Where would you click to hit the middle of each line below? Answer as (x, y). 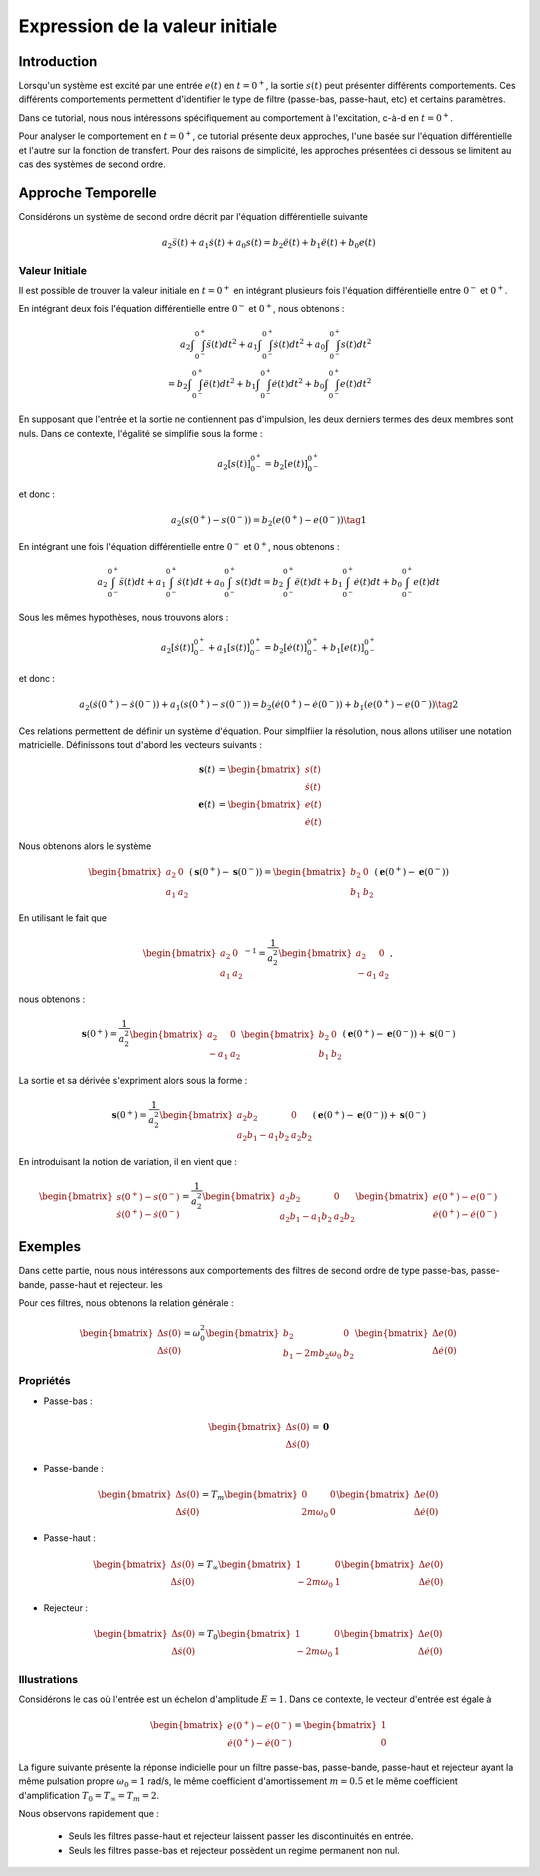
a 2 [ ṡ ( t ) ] (177, 649)
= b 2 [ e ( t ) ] (286, 465)
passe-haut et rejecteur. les (106, 1284)
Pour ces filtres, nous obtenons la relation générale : (126, 1303)
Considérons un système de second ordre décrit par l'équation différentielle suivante (193, 216)
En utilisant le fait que (62, 918)
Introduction (58, 61)
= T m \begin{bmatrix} (250, 1495)
